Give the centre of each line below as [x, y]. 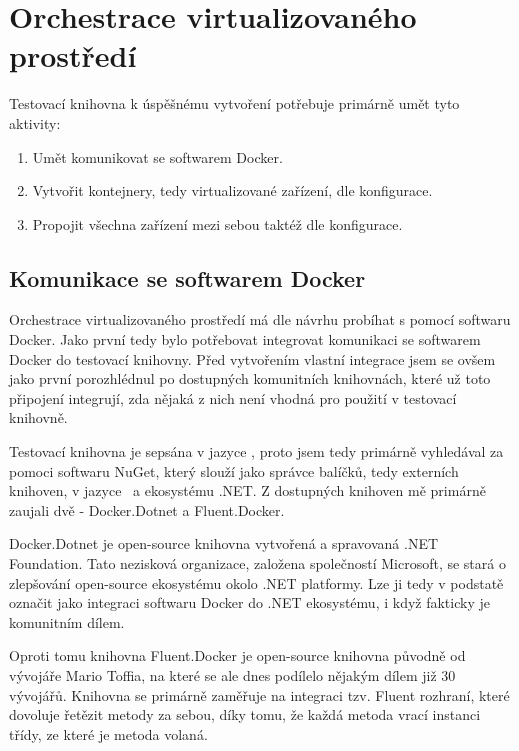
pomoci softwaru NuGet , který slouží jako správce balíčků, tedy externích [234, 470]
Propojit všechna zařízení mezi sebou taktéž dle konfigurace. [217, 223]
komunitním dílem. [67, 621]
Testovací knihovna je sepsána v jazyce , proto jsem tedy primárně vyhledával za [256, 451]
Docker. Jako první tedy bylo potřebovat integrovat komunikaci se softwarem [245, 339]
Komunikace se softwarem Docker [187, 277]
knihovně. [38, 417]
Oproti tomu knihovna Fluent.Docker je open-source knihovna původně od [237, 655]
